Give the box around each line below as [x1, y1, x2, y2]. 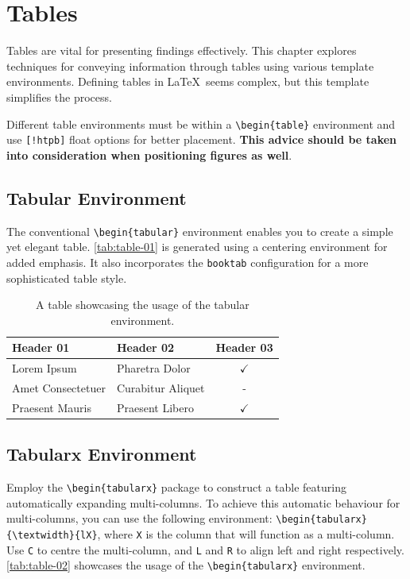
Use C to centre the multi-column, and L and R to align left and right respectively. [6, 541, 404, 558]
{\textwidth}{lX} [6, 530, 98, 542]
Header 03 [215, 339, 273, 356]
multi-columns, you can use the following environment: [6, 510, 273, 527]
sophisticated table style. [6, 269, 127, 286]
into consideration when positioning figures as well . [6, 146, 292, 163]
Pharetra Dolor [116, 360, 191, 376]
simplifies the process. [6, 88, 112, 105]
